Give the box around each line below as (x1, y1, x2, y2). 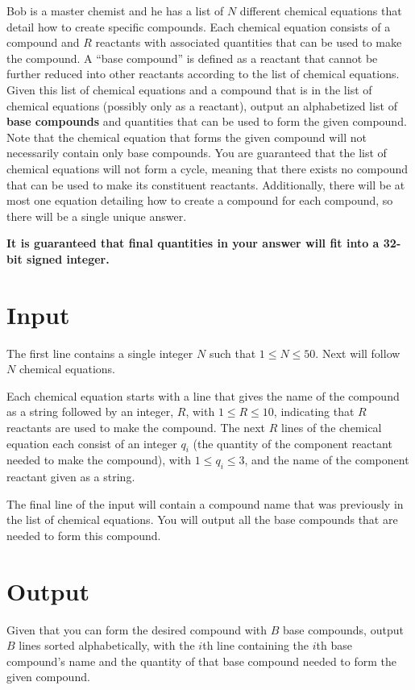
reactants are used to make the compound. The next (6, 419, 266, 435)
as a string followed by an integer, (6, 403, 174, 420)
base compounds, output (283, 621, 404, 638)
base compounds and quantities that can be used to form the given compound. (6, 113, 407, 130)
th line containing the (202, 637, 309, 654)
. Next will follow (315, 344, 400, 361)
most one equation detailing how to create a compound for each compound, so (6, 192, 393, 209)
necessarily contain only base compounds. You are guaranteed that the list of (6, 144, 387, 161)
